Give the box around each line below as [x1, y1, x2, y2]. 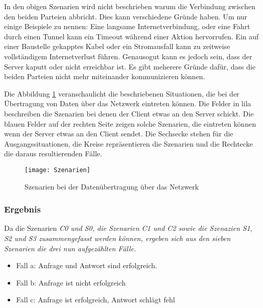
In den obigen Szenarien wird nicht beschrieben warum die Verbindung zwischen [4, 1, 255, 11]
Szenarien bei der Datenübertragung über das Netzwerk [25, 181, 199, 192]
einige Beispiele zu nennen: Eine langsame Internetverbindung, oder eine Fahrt [4, 21, 250, 32]
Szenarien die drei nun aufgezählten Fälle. [4, 243, 136, 253]
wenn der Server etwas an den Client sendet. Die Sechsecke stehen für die [4, 128, 233, 139]
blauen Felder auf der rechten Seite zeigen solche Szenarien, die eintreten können [4, 118, 256, 129]
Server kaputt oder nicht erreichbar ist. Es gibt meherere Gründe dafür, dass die [4, 61, 256, 72]
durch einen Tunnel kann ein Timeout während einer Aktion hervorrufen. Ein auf [4, 31, 259, 41]
